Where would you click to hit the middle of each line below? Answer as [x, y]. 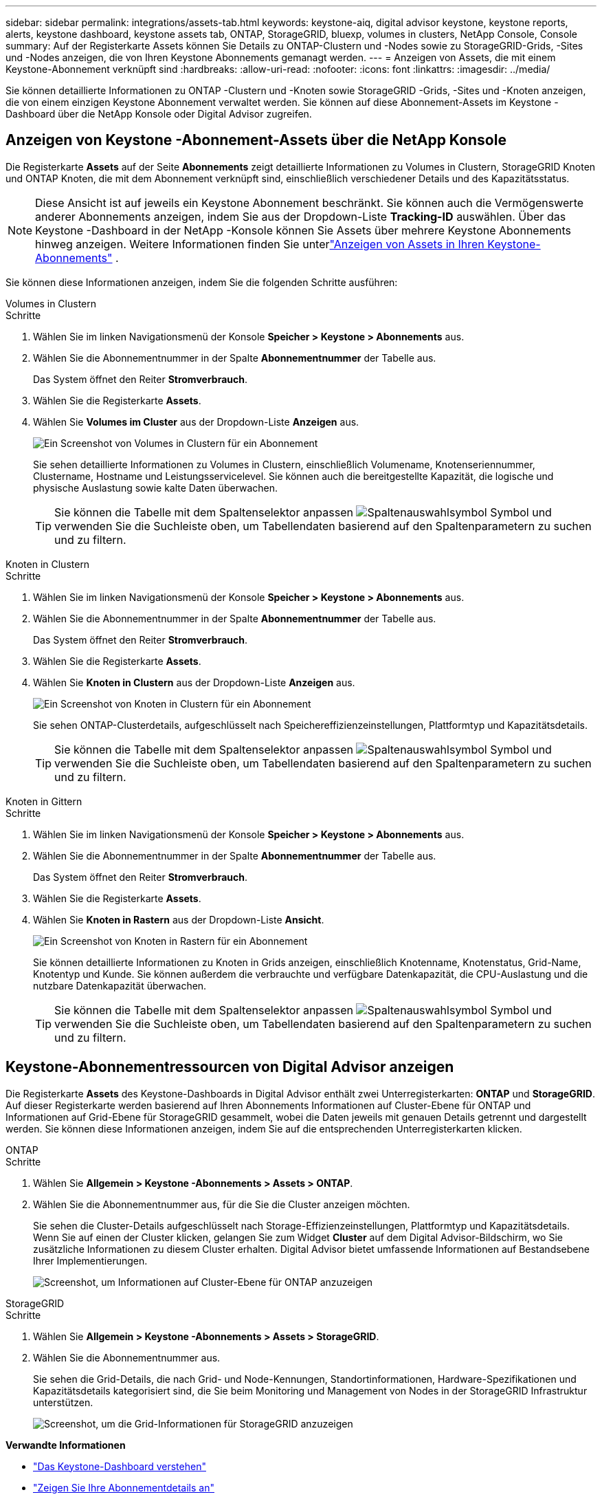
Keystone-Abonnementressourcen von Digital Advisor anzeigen [230, 1067]
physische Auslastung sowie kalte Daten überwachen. [156, 488]
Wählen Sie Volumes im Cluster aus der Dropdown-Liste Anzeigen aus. [196, 422]
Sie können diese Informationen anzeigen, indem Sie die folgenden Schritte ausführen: [202, 282]
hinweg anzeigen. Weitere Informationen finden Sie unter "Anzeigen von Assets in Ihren [260, 244]
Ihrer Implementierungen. [90, 1260]
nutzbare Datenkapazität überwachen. [120, 985]
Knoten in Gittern [44, 801]
